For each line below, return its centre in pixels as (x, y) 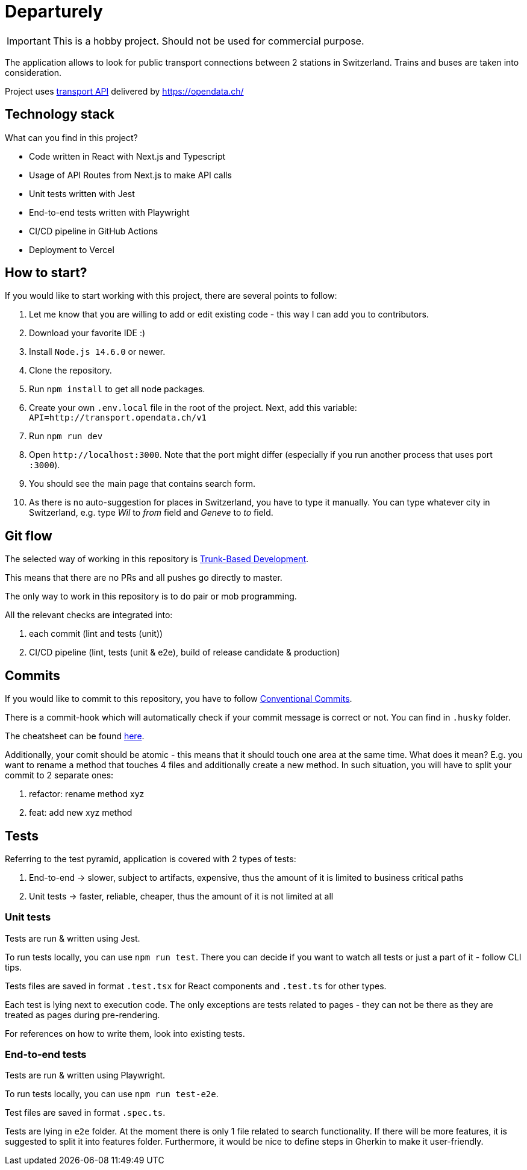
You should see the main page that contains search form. (142, 484)
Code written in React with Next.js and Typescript (127, 156)
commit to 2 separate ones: (59, 775)
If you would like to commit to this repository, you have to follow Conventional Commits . (179, 699)
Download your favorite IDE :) (87, 333)
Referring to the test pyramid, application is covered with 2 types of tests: (151, 859)
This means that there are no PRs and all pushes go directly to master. (144, 578)
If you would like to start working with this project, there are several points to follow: (171, 296)
